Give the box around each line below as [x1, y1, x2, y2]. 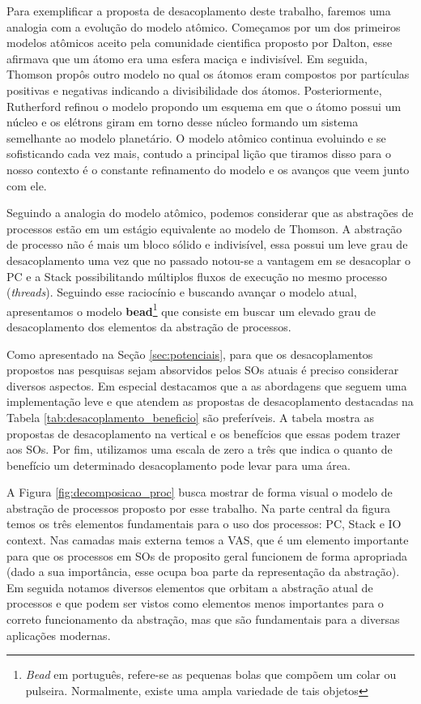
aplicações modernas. [6, 626, 111, 643]
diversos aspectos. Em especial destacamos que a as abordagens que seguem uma [6, 377, 407, 394]
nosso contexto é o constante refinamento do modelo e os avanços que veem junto [6, 160, 410, 177]
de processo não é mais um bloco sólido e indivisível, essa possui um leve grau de [6, 236, 408, 253]
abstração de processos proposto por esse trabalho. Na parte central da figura [6, 499, 391, 516]
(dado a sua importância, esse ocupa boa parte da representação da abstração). [6, 563, 400, 580]
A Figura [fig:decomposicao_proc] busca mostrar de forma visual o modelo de [6, 484, 393, 501]
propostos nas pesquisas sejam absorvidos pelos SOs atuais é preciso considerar [6, 361, 399, 378]
